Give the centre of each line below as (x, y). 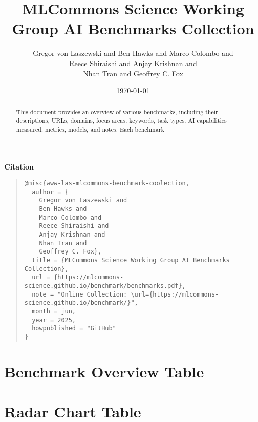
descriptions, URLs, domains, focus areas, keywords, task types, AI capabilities (121, 121)
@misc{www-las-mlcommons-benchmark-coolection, (107, 184)
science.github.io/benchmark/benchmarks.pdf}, (105, 286)
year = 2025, (54, 320)
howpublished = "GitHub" (74, 329)
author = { (50, 192)
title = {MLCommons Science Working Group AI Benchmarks (131, 260)
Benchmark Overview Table (104, 371)
